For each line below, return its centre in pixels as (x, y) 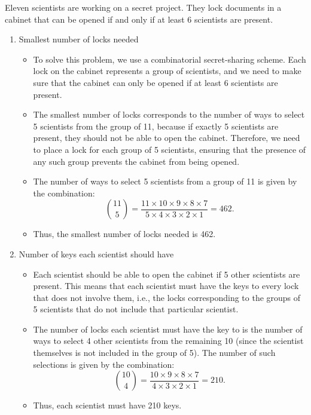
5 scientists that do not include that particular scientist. (136, 309)
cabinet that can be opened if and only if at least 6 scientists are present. (139, 19)
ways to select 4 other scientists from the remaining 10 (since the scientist (168, 341)
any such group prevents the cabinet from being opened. (136, 161)
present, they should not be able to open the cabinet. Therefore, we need (167, 138)
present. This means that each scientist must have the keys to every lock (166, 286)
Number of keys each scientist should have (96, 253)
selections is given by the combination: (104, 364)
